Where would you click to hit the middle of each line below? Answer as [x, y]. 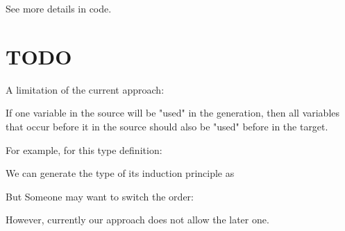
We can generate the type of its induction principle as [120, 173]
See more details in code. [59, 8]
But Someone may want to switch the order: [100, 196]
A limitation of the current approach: [85, 89]
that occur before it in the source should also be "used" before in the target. [167, 126]
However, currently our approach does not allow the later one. [137, 220]
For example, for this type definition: [84, 149]
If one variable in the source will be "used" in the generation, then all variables [173, 113]
